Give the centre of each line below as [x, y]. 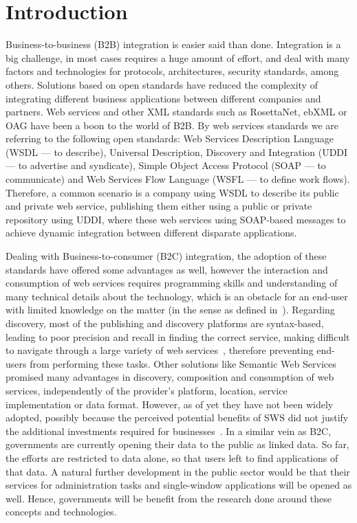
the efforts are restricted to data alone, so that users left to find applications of [172, 457]
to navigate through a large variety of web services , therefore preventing [160, 350]
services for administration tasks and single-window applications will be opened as [179, 485]
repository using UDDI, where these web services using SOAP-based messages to [176, 219]
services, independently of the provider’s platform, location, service [147, 390]
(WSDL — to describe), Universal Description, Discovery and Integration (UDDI [177, 152]
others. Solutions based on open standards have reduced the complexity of [162, 84]
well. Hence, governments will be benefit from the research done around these [169, 498]
